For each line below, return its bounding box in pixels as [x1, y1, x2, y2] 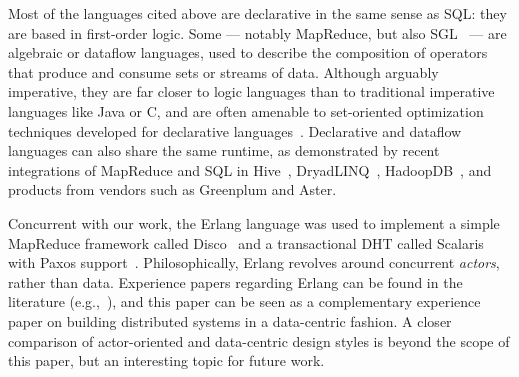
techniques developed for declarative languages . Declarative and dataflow [8, 120, 462, 141]
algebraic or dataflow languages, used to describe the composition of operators [8, 42, 488, 63]
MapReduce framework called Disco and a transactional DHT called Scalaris [8, 232, 484, 253]
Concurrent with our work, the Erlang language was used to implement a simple [8, 212, 500, 233]
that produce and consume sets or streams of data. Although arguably [8, 61, 439, 82]
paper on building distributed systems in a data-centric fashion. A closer [8, 310, 452, 331]
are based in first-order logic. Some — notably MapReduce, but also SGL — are [8, 22, 507, 43]
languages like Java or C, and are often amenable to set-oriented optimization [8, 100, 484, 121]
